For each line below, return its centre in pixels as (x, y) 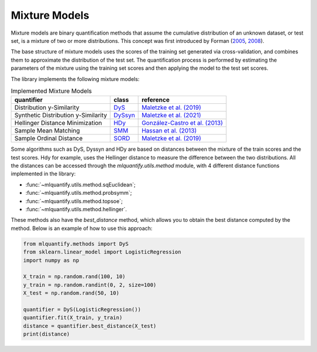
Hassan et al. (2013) (169, 131)
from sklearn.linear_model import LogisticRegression (102, 252)
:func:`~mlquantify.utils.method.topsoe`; (74, 201)
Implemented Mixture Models (51, 91)
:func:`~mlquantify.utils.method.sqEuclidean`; (81, 184)
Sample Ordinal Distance (49, 138)
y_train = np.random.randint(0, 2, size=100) (90, 285)
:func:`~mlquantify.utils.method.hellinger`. (76, 209)
